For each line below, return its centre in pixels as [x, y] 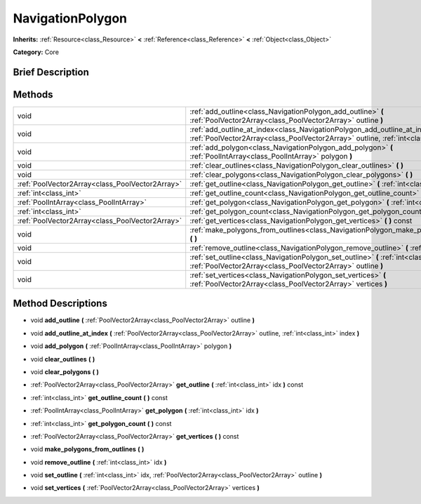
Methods [33, 94]
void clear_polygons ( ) [65, 371]
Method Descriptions [60, 304]
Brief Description [51, 72]
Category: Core [36, 52]
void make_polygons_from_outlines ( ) [87, 449]
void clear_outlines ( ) [63, 359]
